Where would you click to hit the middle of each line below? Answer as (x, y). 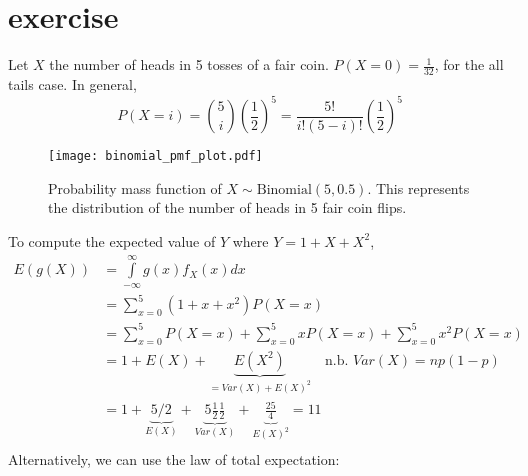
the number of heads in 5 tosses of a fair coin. (189, 64)
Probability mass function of (135, 187)
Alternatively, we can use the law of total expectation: (174, 459)
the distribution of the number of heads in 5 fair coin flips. (227, 207)
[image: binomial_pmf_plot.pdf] (155, 156)
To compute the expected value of (112, 240)
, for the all (469, 64)
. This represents (418, 187)
